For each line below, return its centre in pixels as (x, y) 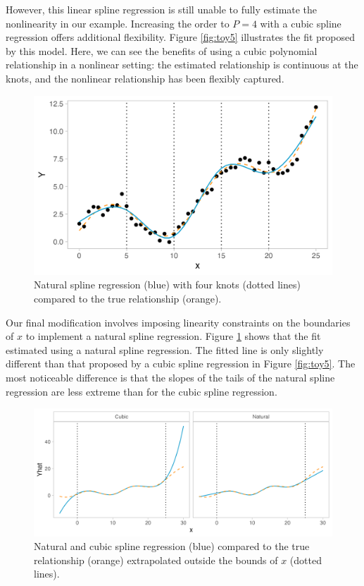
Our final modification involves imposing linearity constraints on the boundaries (178, 322)
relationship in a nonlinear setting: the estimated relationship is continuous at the (182, 65)
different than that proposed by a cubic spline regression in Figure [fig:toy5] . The (181, 364)
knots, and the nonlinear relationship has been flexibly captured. (145, 78)
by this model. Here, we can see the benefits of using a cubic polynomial (162, 50)
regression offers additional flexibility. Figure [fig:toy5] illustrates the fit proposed (181, 37)
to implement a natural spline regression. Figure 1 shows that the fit (173, 336)
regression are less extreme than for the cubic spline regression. (142, 391)
